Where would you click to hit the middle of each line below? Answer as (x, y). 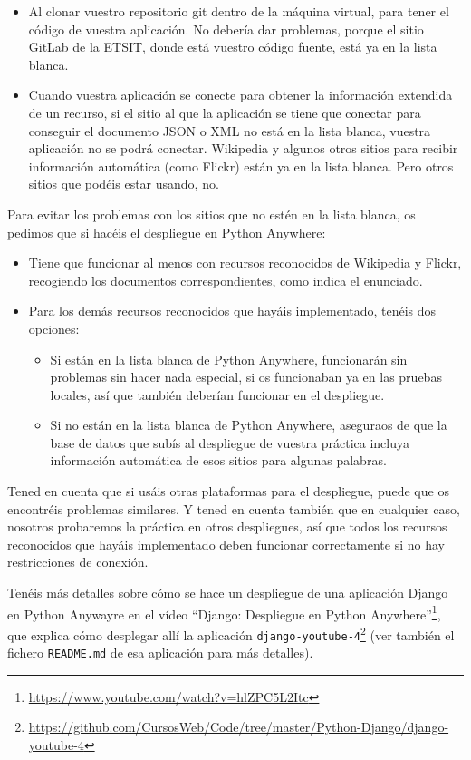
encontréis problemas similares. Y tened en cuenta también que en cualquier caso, (234, 508)
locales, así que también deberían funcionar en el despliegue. (217, 394)
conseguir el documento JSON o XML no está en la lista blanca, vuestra (230, 130)
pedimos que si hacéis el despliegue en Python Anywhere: (167, 232)
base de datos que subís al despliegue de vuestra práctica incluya (230, 442)
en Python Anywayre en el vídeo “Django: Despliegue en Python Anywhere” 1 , (224, 612)
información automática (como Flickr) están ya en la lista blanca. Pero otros (241, 166)
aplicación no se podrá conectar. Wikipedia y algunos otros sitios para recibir (243, 148)
